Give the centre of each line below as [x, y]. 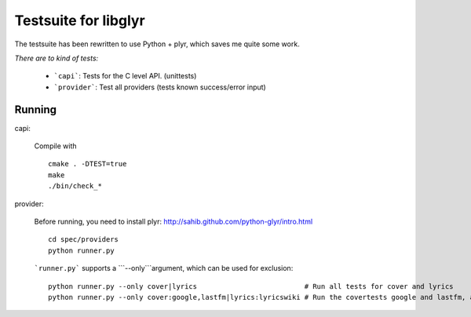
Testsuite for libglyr [80, 20]
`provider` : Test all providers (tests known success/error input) [160, 87]
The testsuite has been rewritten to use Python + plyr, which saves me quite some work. [157, 44]
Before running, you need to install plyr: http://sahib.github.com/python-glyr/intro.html [173, 221]
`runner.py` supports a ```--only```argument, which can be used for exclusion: [164, 268]
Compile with [56, 146]
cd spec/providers [84, 240]
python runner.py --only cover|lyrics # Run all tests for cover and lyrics [251, 286]
